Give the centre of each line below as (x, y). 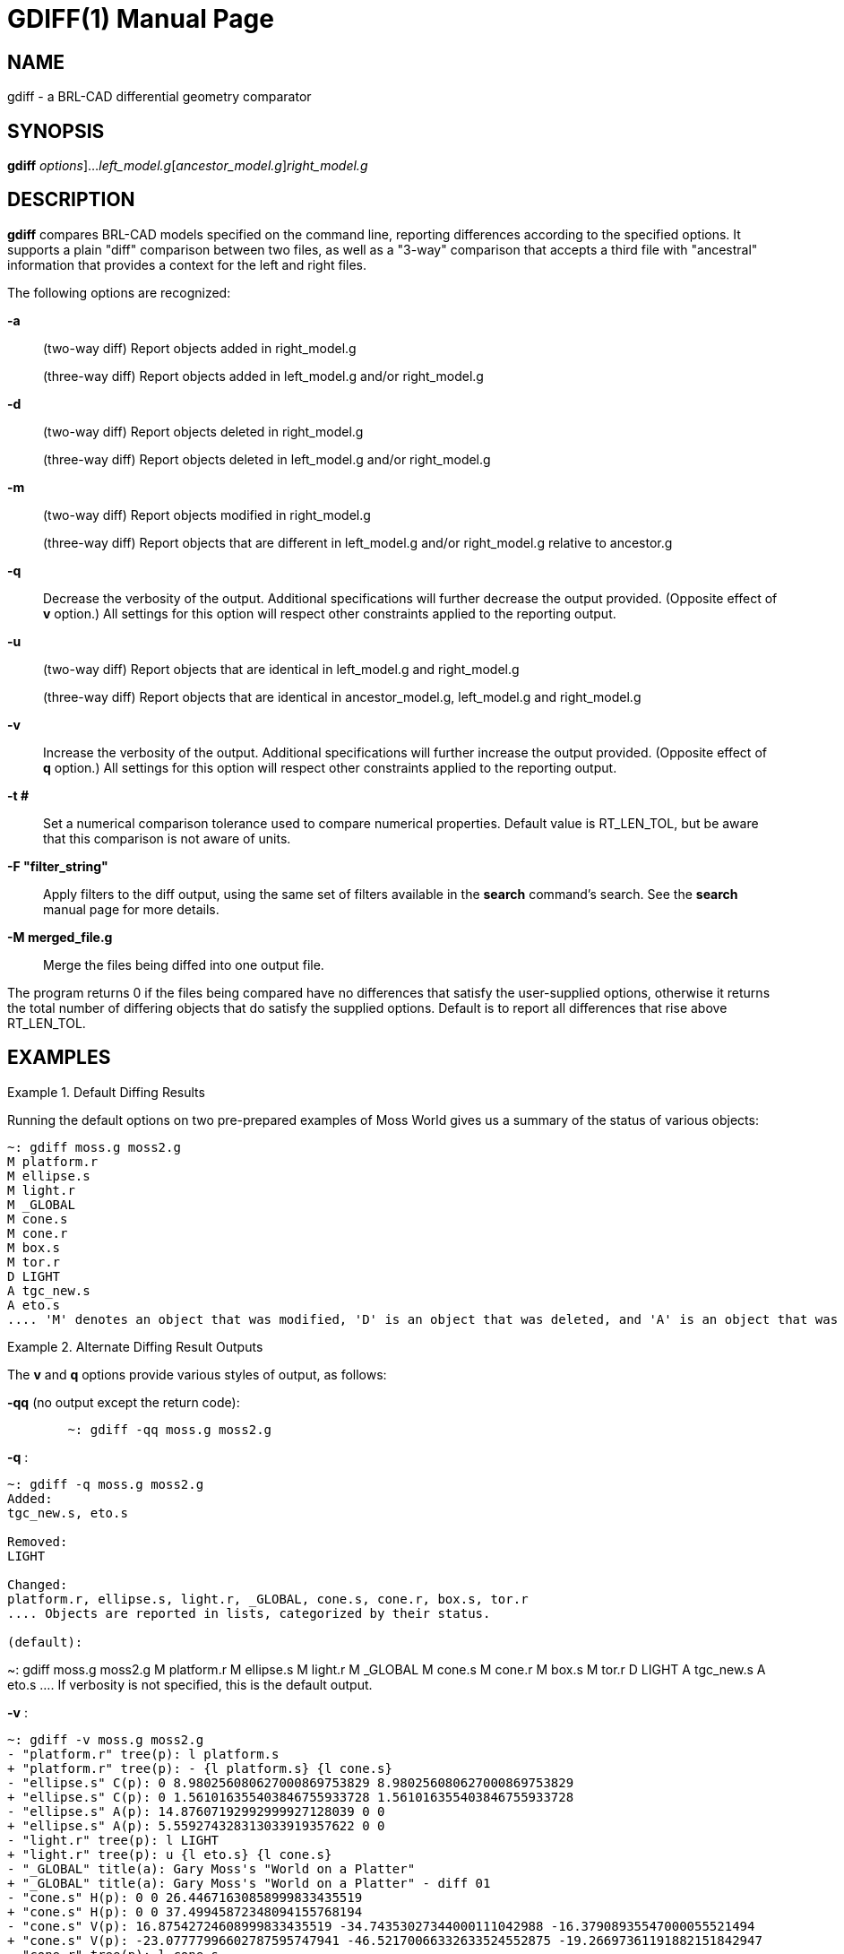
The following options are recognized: (119, 292)
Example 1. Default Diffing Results (106, 1092)
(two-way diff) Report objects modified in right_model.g (207, 514)
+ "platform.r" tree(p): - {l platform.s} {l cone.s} (200, 1768)
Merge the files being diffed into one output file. (184, 964)
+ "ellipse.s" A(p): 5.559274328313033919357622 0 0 (196, 1825)
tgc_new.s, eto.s (68, 1513)
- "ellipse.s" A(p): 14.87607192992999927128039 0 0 (196, 1811)
